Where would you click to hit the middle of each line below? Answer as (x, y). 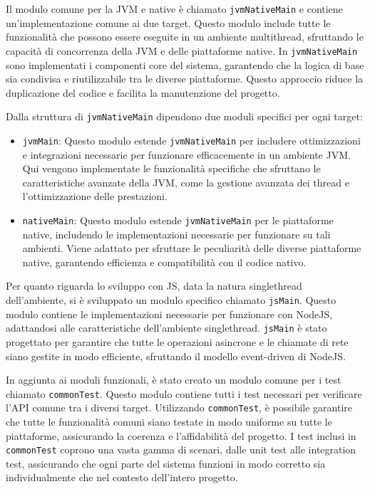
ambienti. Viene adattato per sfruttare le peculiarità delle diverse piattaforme (192, 248)
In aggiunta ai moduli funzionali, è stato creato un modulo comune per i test (174, 380)
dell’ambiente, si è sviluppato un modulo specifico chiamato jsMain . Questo (171, 300)
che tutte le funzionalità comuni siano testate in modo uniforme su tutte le (169, 421)
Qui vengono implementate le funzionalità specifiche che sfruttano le (171, 168)
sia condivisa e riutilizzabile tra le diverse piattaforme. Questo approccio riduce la (185, 79)
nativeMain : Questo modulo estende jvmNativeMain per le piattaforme (178, 220)
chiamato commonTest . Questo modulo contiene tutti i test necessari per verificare (184, 393)
